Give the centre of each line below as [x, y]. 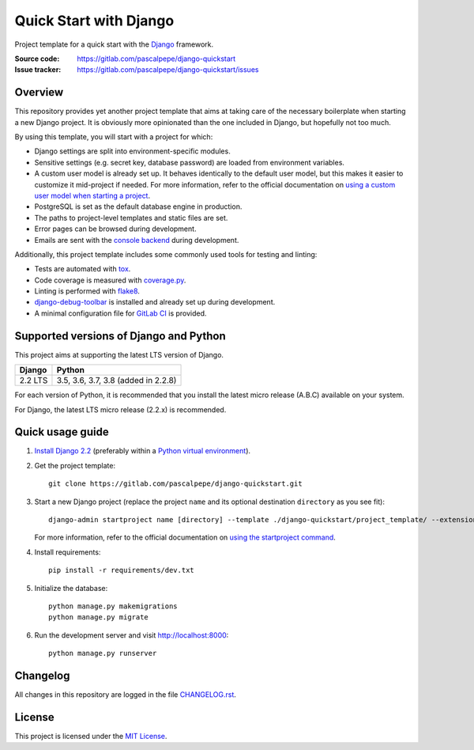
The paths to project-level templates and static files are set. [131, 218]
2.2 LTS [34, 381]
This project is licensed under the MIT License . [91, 736]
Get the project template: [75, 465]
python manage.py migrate [99, 617]
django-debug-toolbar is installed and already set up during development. [155, 302]
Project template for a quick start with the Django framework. [114, 44]
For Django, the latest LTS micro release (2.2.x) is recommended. [120, 409]
